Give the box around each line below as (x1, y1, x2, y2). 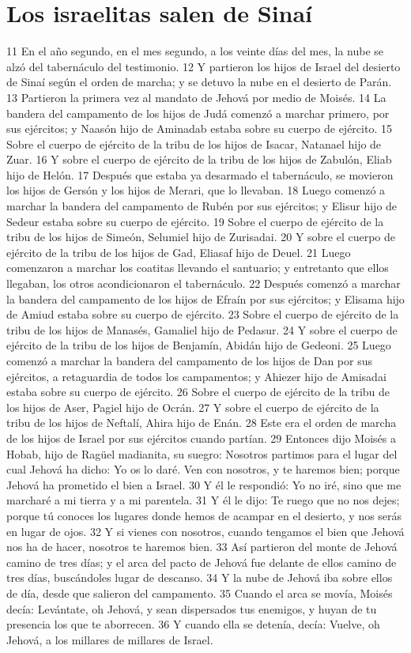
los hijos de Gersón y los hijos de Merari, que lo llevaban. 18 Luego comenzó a (6, 182, 386, 198)
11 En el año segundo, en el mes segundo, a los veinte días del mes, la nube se (6, 43, 384, 59)
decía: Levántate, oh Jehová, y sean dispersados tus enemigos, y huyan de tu (6, 600, 377, 617)
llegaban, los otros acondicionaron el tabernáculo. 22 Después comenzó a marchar (6, 275, 401, 292)
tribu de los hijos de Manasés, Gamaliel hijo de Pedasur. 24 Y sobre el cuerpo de (6, 321, 398, 338)
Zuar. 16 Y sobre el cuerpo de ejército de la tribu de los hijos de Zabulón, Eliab (6, 151, 392, 168)
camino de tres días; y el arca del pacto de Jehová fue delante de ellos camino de (6, 553, 397, 570)
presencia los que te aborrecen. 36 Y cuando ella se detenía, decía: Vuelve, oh (6, 616, 380, 632)
